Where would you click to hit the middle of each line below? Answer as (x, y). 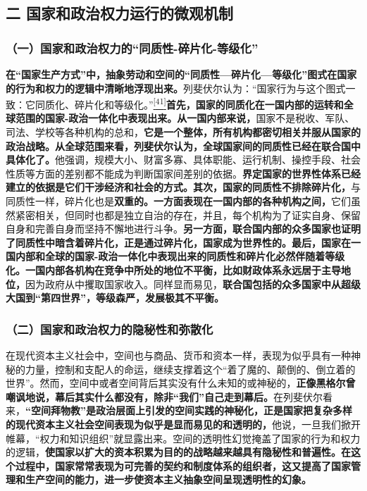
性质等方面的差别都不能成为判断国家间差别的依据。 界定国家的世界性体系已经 (183, 173)
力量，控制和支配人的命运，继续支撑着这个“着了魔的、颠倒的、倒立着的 (190, 369)
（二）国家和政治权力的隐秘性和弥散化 (110, 329)
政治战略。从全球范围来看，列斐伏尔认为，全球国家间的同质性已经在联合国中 (183, 145)
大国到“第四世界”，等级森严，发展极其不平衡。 (115, 298)
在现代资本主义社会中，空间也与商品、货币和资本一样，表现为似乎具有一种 (178, 355)
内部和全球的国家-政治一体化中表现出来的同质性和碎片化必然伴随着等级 (180, 256)
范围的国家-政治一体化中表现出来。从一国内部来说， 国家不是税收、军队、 (185, 118)
